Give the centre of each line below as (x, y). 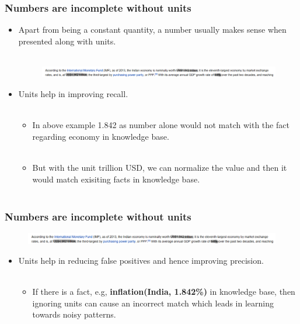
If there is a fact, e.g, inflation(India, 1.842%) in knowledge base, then (164, 292)
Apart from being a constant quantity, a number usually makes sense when (152, 30)
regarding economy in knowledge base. (101, 136)
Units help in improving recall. (73, 93)
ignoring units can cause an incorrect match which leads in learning (153, 303)
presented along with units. (67, 41)
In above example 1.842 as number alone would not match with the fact (161, 125)
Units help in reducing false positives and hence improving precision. (141, 260)
